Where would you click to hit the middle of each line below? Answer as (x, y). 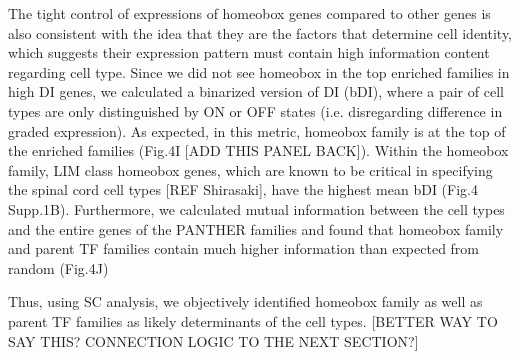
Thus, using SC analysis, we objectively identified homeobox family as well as (245, 301)
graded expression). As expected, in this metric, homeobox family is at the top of (257, 130)
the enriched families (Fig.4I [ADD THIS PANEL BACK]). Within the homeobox (258, 150)
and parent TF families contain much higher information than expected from (244, 248)
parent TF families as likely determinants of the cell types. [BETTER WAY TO (253, 320)
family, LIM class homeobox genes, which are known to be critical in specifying (250, 169)
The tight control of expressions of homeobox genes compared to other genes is (249, 13)
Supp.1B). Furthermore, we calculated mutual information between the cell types (256, 208)
